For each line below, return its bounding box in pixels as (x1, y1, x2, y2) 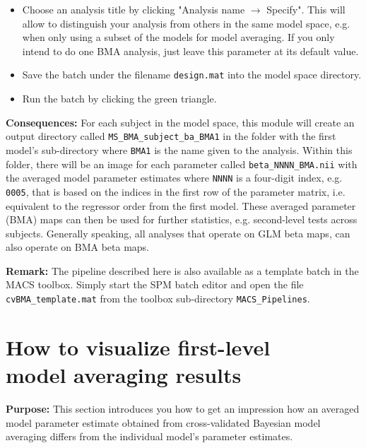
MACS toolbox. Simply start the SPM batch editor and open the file (6, 277, 304, 292)
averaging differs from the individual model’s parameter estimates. (6, 429, 293, 444)
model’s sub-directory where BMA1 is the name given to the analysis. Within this (6, 142, 353, 157)
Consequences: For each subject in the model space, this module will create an (6, 114, 355, 129)
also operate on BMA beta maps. (6, 240, 149, 254)
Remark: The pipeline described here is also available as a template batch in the (6, 263, 359, 278)
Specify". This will (266, 2, 346, 16)
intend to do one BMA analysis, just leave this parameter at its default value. (22, 43, 359, 58)
